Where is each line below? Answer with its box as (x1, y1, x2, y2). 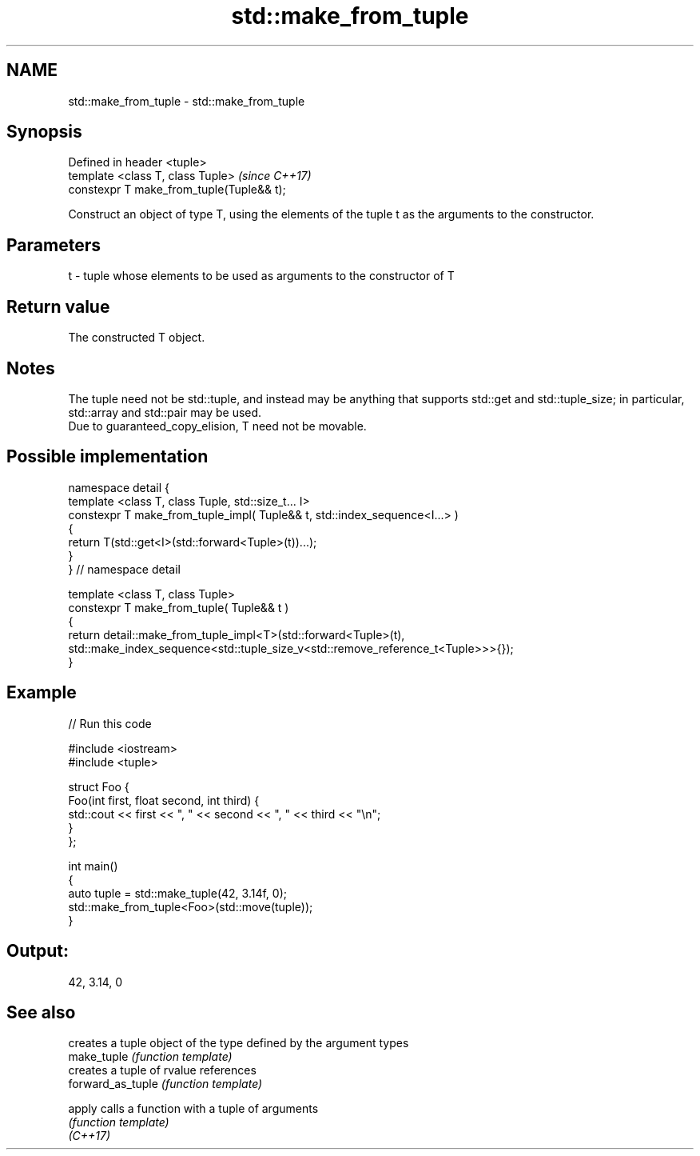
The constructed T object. (68, 330, 205, 345)
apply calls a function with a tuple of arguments (68, 1102, 319, 1116)
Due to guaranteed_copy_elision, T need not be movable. (68, 418, 367, 433)
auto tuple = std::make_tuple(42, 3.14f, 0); (68, 886, 287, 900)
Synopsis (6, 122, 82, 142)
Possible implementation (6, 446, 209, 467)
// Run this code (68, 716, 152, 730)
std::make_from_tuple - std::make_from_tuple (68, 94, 305, 108)
